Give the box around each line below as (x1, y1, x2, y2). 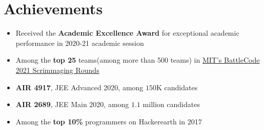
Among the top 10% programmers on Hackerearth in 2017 (15, 116, 202, 126)
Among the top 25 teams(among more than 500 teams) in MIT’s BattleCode (15, 55, 260, 65)
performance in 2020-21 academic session (15, 37, 144, 48)
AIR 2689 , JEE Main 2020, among (15, 99, 129, 110)
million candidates (143, 99, 200, 110)
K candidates (156, 82, 198, 92)
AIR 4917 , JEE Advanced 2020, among (15, 82, 144, 92)
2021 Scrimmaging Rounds (15, 64, 99, 75)
